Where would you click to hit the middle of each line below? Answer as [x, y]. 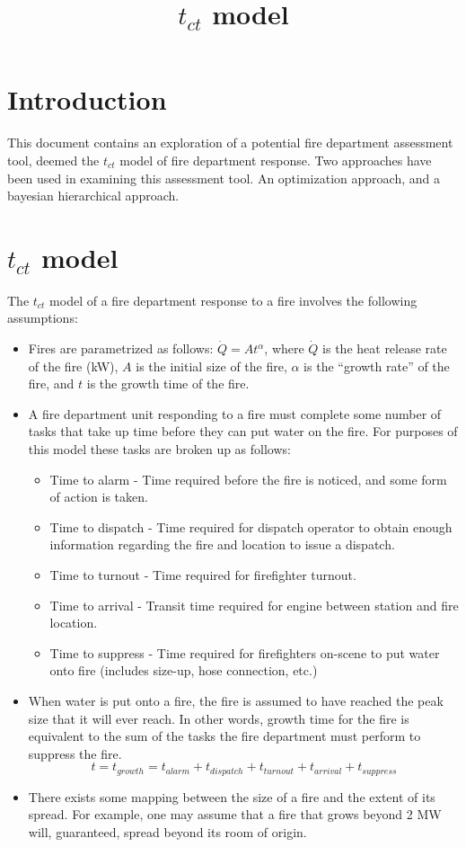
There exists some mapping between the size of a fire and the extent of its [232, 796]
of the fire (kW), [73, 366]
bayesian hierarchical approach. [93, 196]
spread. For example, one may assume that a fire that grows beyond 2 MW [235, 814]
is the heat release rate [385, 348]
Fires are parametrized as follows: [121, 348]
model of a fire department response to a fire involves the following [233, 300]
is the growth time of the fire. [168, 383]
